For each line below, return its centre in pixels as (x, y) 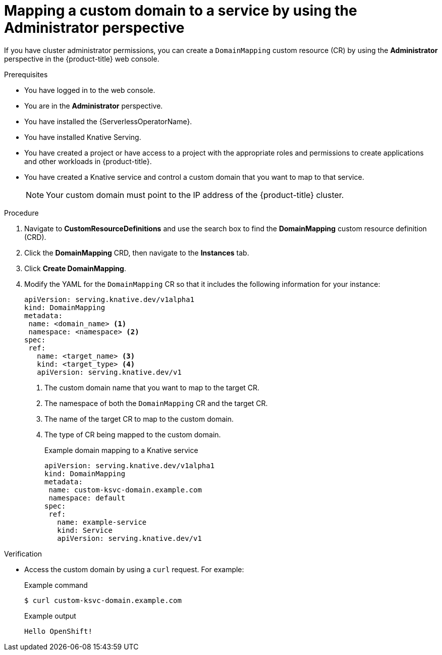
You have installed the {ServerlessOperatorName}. (108, 121)
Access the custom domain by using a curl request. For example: (134, 569)
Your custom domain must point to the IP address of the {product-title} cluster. (195, 195)
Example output (50, 616)
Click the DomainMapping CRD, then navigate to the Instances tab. (137, 253)
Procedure (21, 213)
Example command (56, 585)
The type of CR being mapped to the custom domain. (133, 434)
